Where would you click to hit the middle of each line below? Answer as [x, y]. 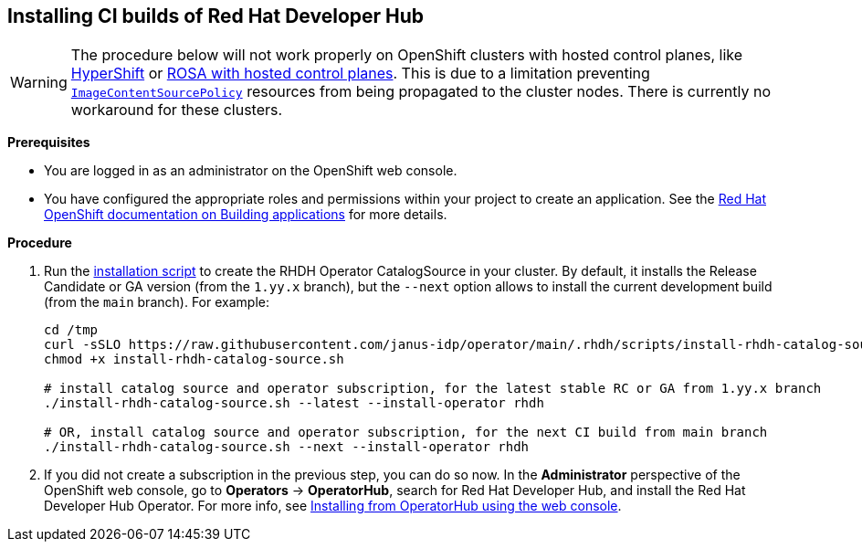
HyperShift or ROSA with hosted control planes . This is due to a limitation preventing [360, 74]
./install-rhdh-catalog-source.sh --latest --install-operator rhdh [294, 403]
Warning [39, 83]
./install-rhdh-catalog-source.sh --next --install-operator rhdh [287, 447]
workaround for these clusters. [177, 110]
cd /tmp [71, 330]
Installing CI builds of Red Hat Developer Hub [216, 16]
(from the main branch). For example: [157, 302]
